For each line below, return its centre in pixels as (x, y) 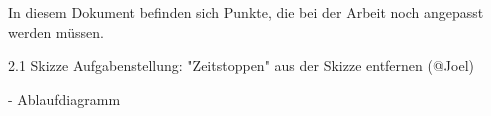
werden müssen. (56, 31)
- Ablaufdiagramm (64, 98)
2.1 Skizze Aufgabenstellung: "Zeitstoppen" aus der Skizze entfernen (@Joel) (241, 65)
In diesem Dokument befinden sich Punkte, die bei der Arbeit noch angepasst (246, 12)
